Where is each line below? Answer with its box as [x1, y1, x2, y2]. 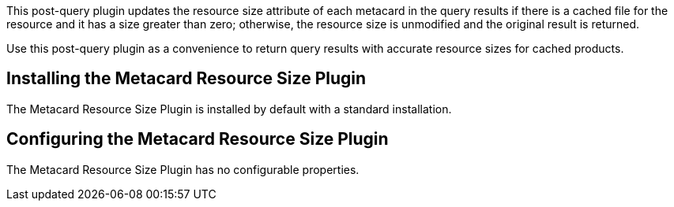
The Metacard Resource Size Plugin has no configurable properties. [6, 162, 360, 176]
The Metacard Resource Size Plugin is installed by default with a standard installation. [6, 102, 452, 116]
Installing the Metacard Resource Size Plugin [6, 68, 367, 89]
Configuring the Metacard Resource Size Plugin [6, 129, 389, 150]
